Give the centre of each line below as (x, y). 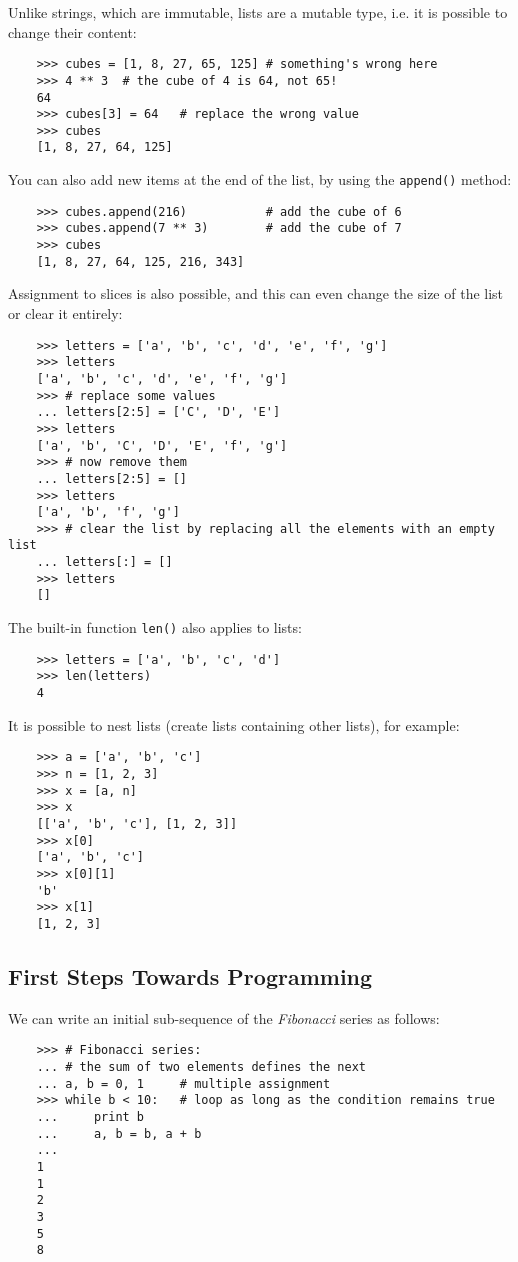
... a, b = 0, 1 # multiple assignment (183, 1083)
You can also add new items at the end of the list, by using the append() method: (260, 179)
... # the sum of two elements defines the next (201, 1066)
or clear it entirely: (65, 313)
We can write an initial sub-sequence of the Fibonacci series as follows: (224, 1017)
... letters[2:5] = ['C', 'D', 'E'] (158, 412)
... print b (90, 1116)
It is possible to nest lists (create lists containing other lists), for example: (234, 724)
